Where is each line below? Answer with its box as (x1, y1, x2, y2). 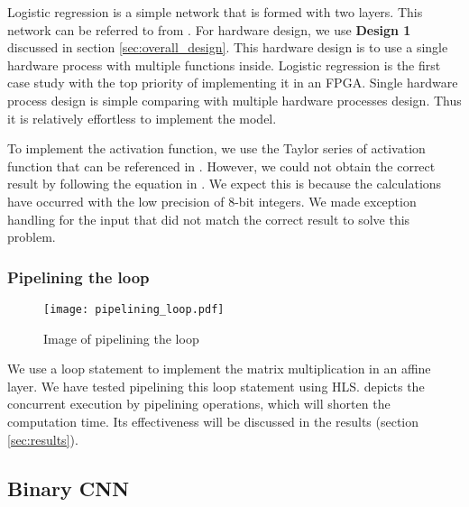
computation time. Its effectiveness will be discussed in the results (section (7, 411, 419, 430)
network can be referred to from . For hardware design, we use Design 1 (7, 20, 411, 39)
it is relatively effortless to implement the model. (7, 108, 277, 127)
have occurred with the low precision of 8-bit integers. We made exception (7, 191, 417, 210)
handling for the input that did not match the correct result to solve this (7, 209, 410, 228)
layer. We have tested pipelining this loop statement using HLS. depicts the (7, 376, 425, 395)
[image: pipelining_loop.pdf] (43, 302, 225, 316)
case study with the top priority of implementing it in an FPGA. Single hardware (7, 73, 458, 92)
